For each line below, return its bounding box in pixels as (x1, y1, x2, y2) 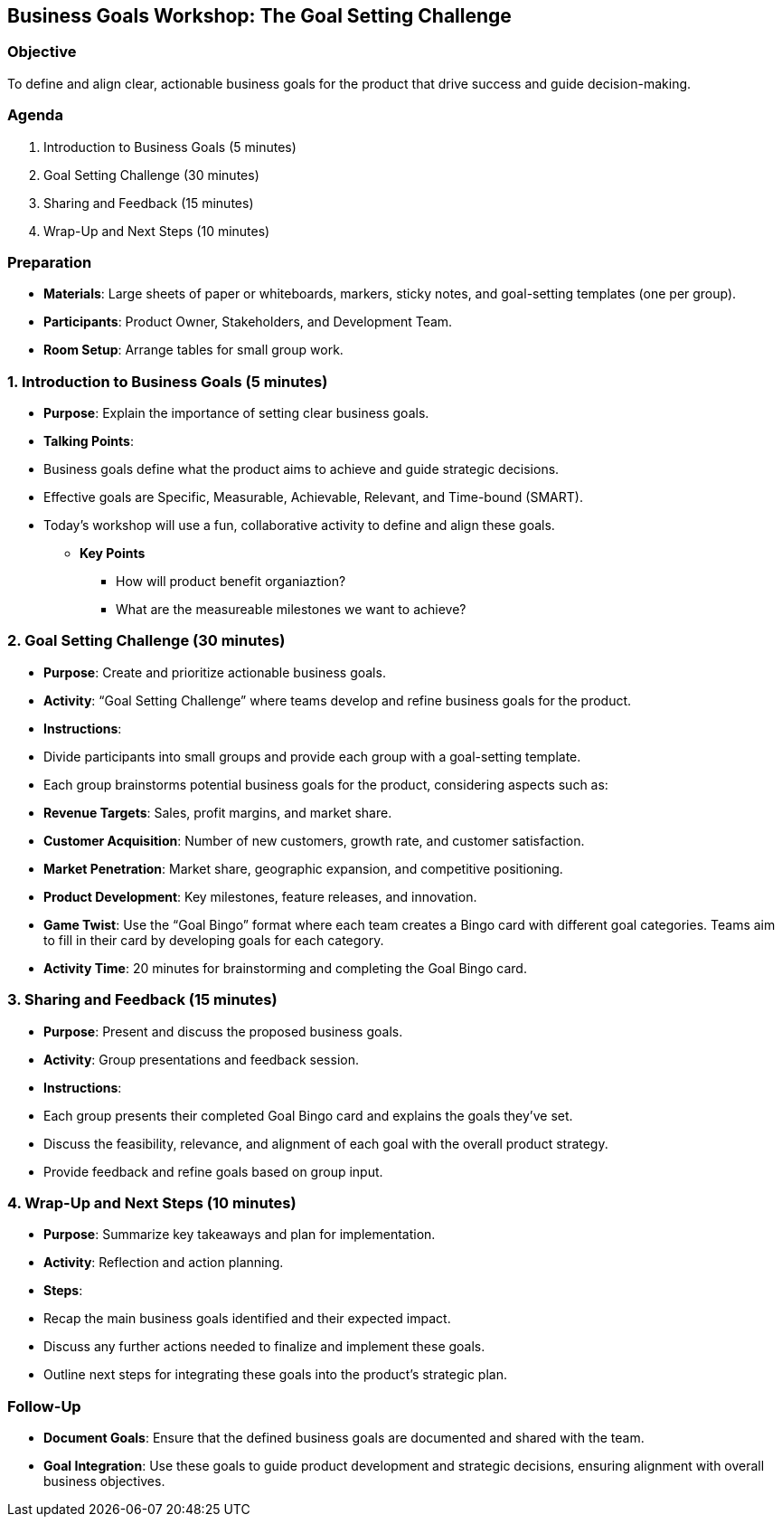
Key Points (80, 545, 146, 562)
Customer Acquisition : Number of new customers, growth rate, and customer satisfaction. (43, 832, 585, 848)
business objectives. (43, 1473, 165, 1490)
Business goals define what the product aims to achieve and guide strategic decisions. (43, 461, 560, 478)
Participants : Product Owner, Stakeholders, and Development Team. (43, 314, 453, 330)
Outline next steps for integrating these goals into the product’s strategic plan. (43, 1367, 507, 1383)
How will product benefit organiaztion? (116, 573, 346, 590)
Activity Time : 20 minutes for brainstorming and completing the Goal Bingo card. (43, 960, 527, 976)
